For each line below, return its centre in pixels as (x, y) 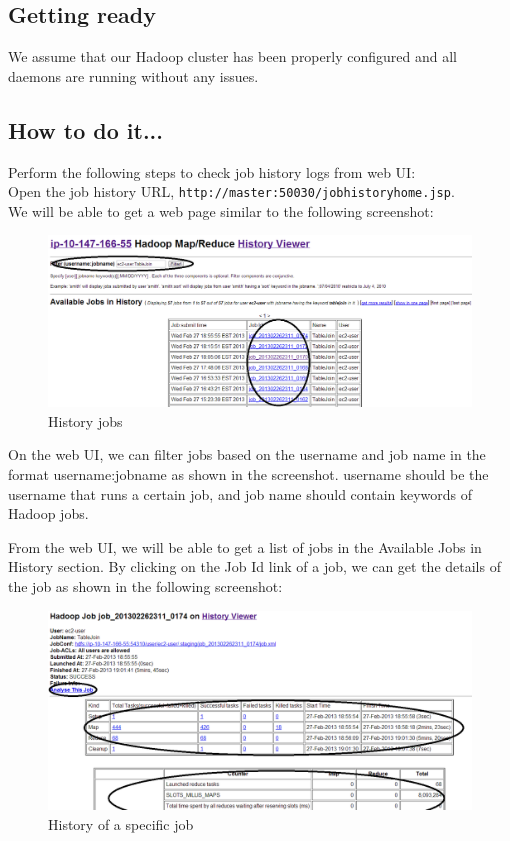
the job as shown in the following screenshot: (145, 586)
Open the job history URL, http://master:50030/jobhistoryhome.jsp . (231, 191)
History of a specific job (121, 823)
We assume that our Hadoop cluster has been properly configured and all (232, 56)
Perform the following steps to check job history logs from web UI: (212, 171)
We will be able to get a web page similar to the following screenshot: (221, 210)
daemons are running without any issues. (133, 75)
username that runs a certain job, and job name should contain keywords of (240, 493)
